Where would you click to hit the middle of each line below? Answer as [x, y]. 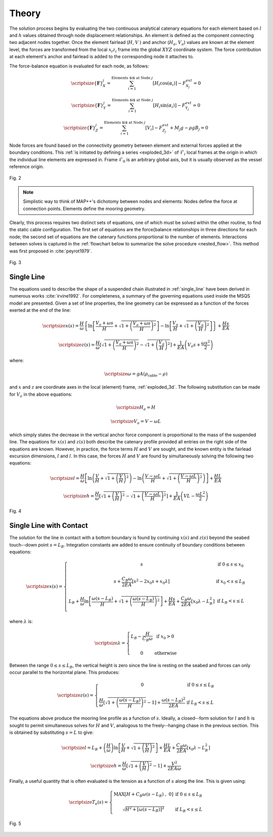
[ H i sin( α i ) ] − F [169, 106]
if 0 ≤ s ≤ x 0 [231, 565]
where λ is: [21, 621]
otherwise [166, 653]
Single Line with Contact [49, 526]
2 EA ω [174, 769]
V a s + [194, 345]
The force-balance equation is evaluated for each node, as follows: [79, 66]
